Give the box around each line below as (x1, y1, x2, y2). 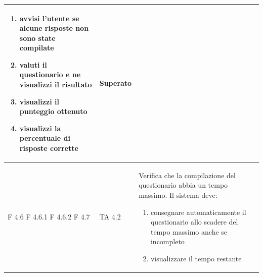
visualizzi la (19, 123, 61, 133)
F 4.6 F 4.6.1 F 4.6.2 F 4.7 (8, 211, 90, 222)
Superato (99, 78, 132, 88)
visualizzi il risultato (19, 79, 92, 90)
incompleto (150, 236, 185, 247)
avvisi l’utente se (19, 13, 79, 23)
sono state (19, 32, 56, 43)
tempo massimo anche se (150, 226, 228, 237)
